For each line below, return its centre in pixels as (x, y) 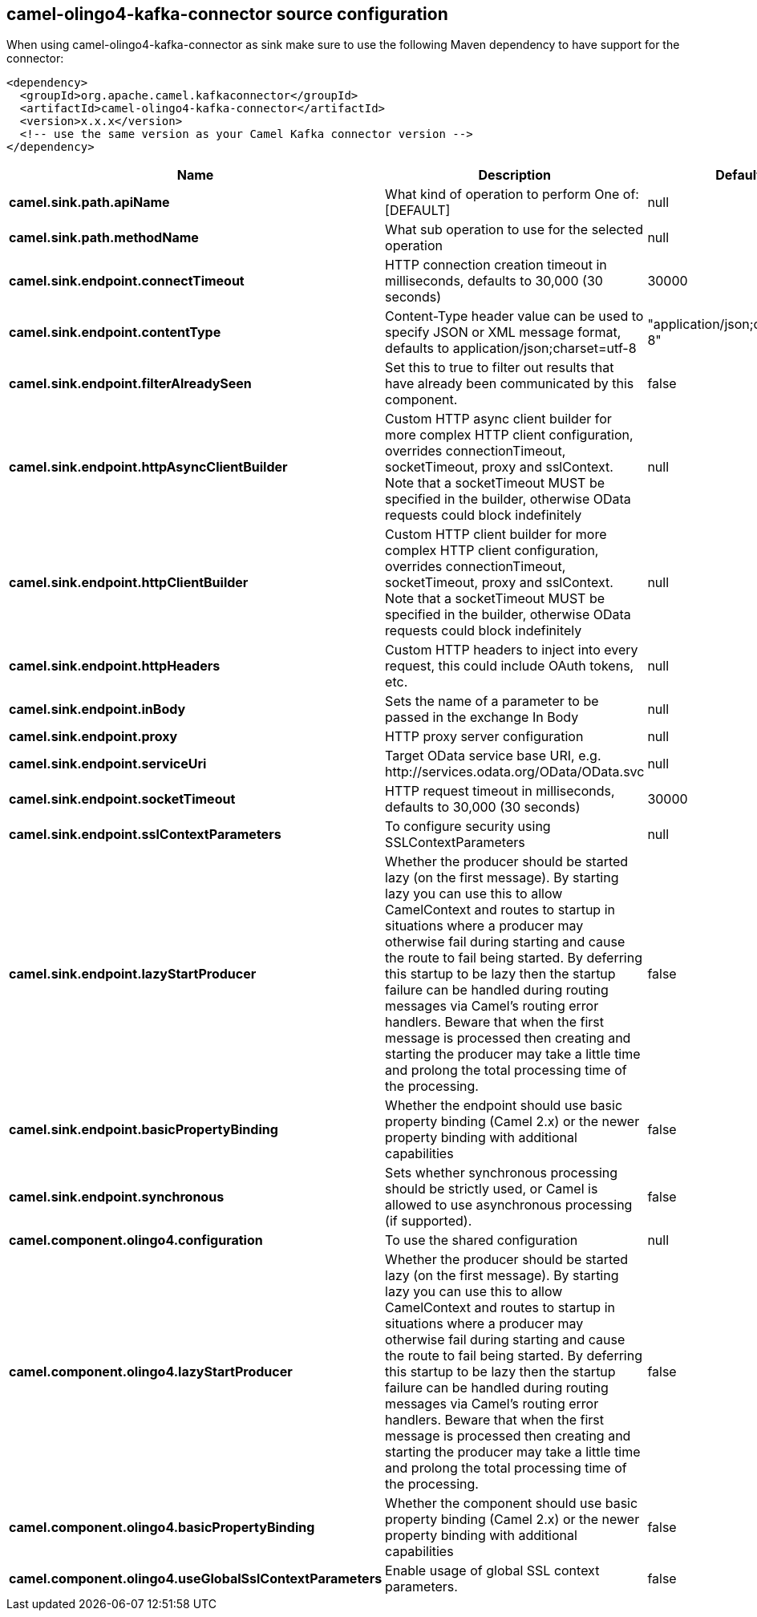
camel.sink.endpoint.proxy (93, 737)
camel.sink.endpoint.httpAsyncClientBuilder (148, 467)
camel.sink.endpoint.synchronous (117, 1197)
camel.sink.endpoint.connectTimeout (127, 281)
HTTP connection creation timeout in (496, 265)
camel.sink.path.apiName (89, 203)
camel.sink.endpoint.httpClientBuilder (129, 583)
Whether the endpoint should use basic (504, 1106)
